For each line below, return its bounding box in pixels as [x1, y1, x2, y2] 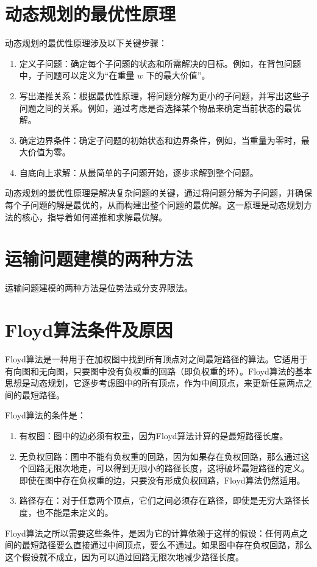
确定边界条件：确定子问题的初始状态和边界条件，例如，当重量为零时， [19, 133, 301, 146]
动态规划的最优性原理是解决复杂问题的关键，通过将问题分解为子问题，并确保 [5, 186, 312, 199]
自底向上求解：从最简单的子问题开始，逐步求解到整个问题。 [19, 166, 258, 178]
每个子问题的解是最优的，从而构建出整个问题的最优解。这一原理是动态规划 [5, 199, 304, 211]
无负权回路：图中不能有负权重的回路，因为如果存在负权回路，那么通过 [19, 449, 301, 462]
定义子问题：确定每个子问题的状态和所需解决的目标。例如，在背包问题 [19, 57, 301, 69]
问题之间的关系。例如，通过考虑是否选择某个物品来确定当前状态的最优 [19, 101, 301, 114]
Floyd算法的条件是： [5, 409, 86, 421]
